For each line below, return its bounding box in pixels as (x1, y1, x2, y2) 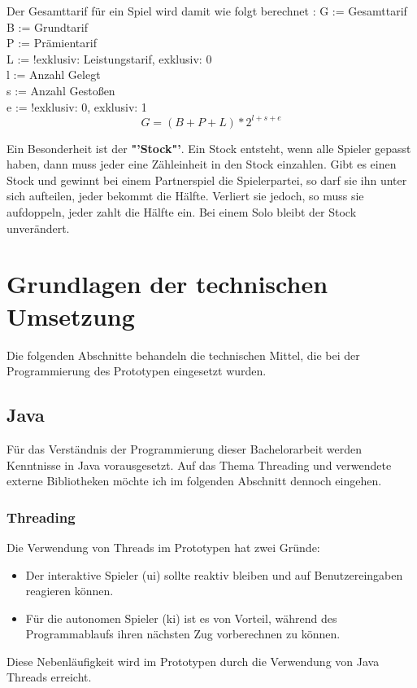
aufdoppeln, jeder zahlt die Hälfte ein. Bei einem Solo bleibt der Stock (7, 204, 357, 221)
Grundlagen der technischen (7, 267, 328, 300)
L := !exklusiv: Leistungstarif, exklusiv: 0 (7, 50, 212, 67)
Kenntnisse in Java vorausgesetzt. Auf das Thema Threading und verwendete (7, 456, 392, 473)
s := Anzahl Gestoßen (7, 81, 115, 99)
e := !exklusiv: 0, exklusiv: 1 (7, 98, 147, 115)
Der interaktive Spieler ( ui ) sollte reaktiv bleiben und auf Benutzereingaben (25, 566, 403, 583)
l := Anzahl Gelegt (7, 66, 101, 83)
